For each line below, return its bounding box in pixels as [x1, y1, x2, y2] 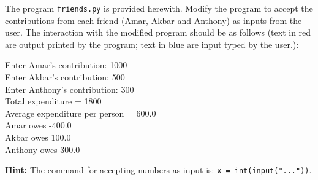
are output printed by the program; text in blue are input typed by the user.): [5, 37, 299, 50]
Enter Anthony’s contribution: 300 [5, 82, 134, 95]
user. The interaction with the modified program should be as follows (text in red [5, 26, 311, 39]
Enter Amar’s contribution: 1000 [5, 58, 127, 71]
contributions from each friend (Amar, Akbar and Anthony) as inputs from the [5, 14, 302, 26]
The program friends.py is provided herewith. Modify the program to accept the [5, 2, 313, 14]
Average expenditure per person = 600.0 [5, 106, 156, 119]
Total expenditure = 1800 [5, 95, 102, 108]
